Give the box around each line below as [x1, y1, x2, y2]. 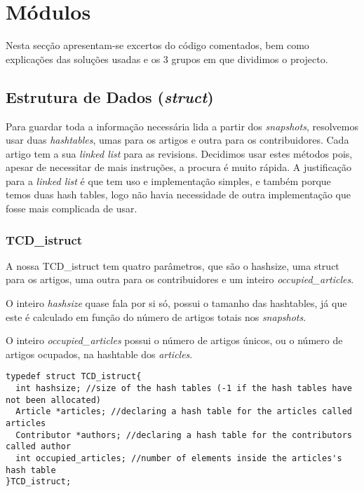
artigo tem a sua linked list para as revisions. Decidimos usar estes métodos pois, [6, 146, 353, 160]
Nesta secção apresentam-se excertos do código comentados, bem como [6, 38, 309, 53]
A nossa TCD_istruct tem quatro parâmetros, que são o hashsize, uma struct [6, 258, 339, 273]
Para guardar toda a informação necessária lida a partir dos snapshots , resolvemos [6, 118, 358, 133]
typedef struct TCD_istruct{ [6, 371, 142, 382]
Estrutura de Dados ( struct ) [6, 86, 214, 107]
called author [6, 442, 72, 452]
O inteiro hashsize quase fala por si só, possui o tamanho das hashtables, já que [6, 296, 347, 310]
